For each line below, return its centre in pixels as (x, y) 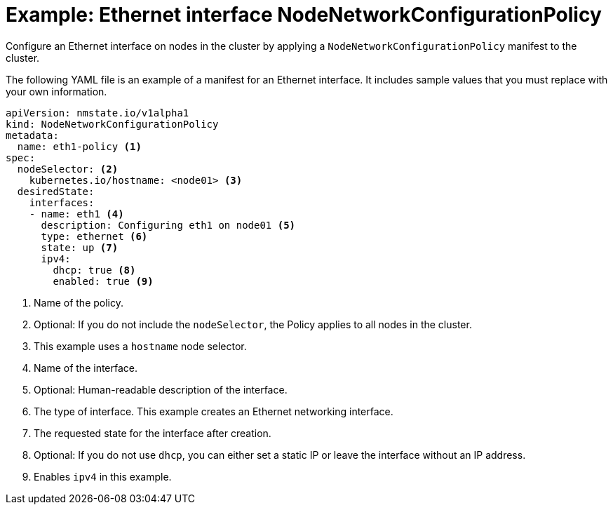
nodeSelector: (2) (68, 169)
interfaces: (62, 202)
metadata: (32, 135)
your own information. (56, 91)
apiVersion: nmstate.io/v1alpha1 (97, 113)
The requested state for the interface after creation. (153, 433)
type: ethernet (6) (94, 236)
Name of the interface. (86, 368)
